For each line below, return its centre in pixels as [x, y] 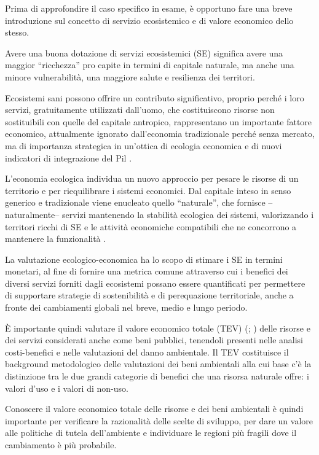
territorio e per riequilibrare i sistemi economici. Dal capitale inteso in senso [148, 190]
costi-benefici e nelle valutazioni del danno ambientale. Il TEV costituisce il [147, 352]
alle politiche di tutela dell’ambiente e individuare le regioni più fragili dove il [151, 433]
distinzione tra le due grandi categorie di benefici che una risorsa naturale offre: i [157, 376]
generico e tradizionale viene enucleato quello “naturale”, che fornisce [135, 202]
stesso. [17, 32]
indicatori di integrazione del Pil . [69, 157]
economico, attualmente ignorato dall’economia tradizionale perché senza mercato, [160, 134]
